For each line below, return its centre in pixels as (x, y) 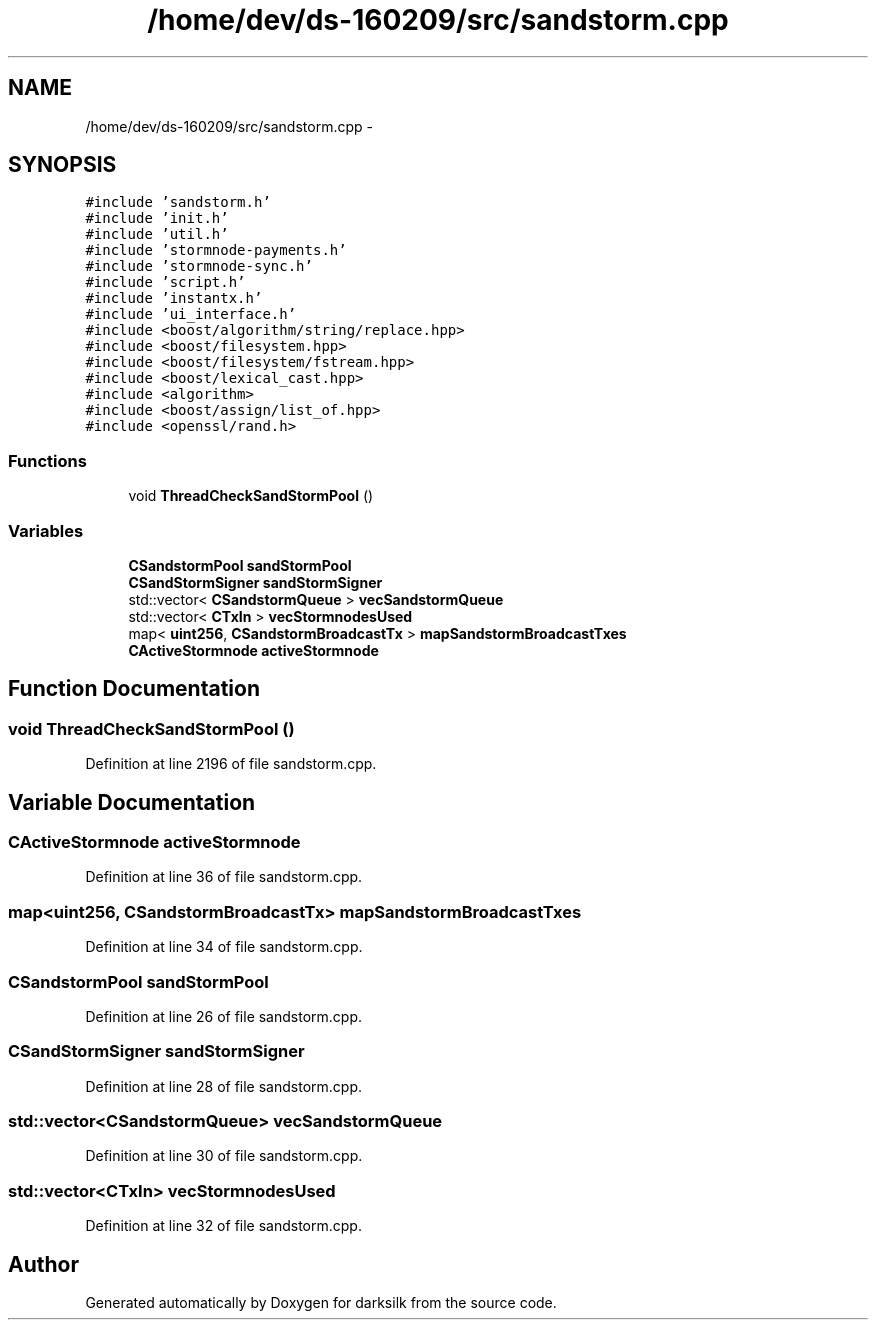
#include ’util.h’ (157, 234)
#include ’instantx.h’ (174, 298)
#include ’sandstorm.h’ (178, 202)
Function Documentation (134, 689)
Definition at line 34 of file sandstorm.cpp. (224, 947)
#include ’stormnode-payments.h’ (216, 250)
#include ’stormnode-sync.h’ (199, 266)
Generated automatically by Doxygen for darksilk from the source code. (321, 1302)
